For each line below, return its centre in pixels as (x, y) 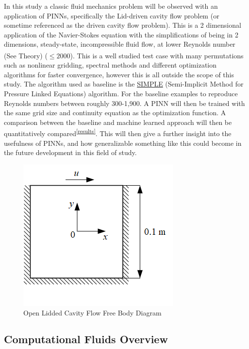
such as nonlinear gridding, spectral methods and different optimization (110, 65)
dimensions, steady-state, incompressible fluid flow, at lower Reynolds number (120, 44)
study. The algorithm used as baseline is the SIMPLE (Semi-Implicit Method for (124, 84)
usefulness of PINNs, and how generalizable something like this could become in (123, 143)
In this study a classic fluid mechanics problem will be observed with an (111, 6)
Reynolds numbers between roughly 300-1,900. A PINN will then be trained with (124, 103)
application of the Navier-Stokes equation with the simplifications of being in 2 (121, 34)
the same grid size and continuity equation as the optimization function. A (115, 113)
